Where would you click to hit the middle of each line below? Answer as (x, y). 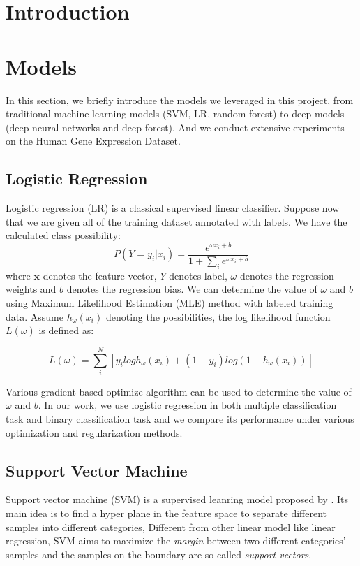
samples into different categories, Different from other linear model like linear (171, 527)
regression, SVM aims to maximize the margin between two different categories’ (176, 540)
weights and (31, 289)
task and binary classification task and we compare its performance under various (180, 419)
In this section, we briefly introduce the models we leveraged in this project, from (180, 100)
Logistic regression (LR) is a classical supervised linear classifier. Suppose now (173, 208)
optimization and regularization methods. (94, 432)
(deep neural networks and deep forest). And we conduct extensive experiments (175, 127)
